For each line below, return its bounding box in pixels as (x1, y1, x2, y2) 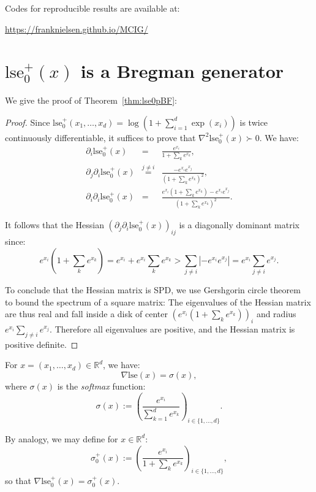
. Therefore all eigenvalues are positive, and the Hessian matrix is (50, 323, 295, 335)
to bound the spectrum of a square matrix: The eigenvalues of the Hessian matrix (5, 295, 311, 308)
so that (5, 474, 31, 487)
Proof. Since (5, 115, 50, 128)
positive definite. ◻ (5, 337, 78, 350)
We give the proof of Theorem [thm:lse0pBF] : (5, 94, 177, 107)
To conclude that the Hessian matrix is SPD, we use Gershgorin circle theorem (5, 283, 301, 296)
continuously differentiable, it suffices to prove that (5, 131, 196, 144)
